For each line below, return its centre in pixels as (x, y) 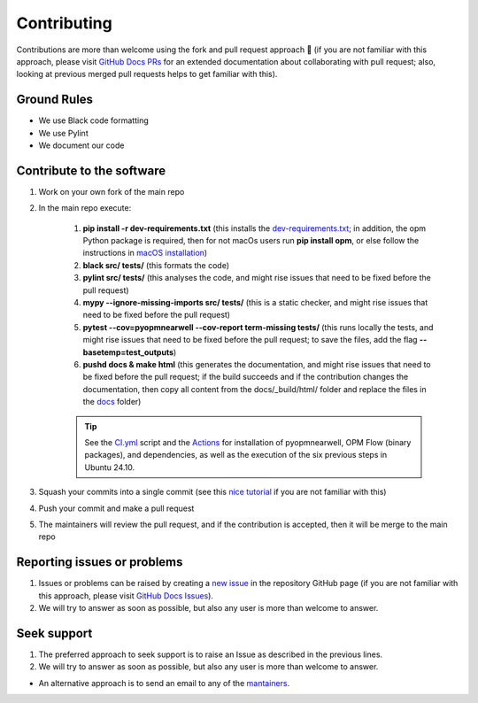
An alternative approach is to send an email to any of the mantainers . (164, 683)
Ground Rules (54, 100)
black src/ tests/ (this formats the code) (156, 265)
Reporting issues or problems (100, 562)
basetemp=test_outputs (128, 352)
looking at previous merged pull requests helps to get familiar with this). (147, 74)
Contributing (64, 23)
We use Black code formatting (94, 120)
